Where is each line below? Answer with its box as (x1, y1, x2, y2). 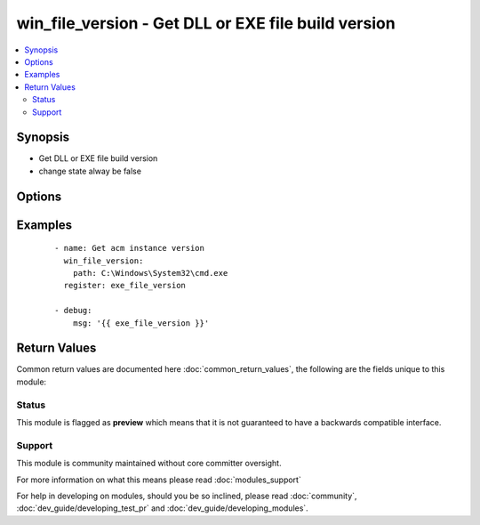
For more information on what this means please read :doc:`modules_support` (16, 474, 301, 485)
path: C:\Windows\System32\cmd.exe (72, 268, 228, 278)
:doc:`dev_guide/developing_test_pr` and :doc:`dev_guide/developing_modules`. (16, 503, 308, 513)
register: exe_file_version (63, 280, 187, 291)
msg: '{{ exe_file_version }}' (72, 318, 210, 328)
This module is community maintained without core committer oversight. (16, 458, 282, 469)
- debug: (54, 305, 92, 316)
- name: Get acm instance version (54, 243, 204, 254)
